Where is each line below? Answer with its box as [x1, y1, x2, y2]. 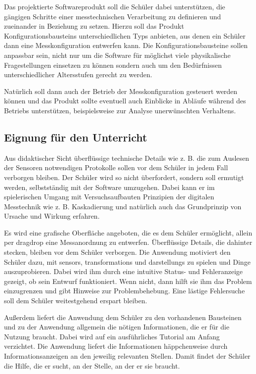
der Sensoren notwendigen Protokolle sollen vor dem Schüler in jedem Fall [4, 162, 228, 173]
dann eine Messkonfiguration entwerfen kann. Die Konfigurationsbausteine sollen [4, 40, 248, 50]
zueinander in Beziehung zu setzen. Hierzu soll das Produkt [4, 21, 184, 31]
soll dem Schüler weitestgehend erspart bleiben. [4, 295, 147, 306]
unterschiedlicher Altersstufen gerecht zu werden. [4, 69, 152, 80]
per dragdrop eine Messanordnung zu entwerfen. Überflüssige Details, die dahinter [4, 237, 253, 247]
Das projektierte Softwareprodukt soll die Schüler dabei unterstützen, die [4, 1, 225, 11]
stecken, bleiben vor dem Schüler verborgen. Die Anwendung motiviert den [4, 247, 231, 257]
